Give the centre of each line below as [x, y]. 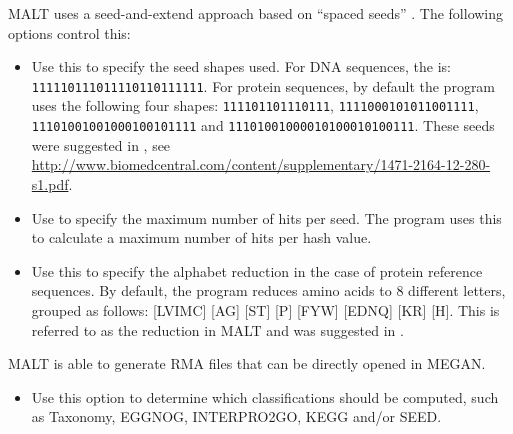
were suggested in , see [101, 144]
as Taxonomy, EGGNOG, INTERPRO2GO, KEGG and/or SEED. [236, 416]
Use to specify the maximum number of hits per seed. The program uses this [266, 217]
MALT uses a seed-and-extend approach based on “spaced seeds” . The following [256, 13]
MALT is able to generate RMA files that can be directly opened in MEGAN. [247, 363]
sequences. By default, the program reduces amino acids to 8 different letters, [268, 290]
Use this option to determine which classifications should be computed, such [265, 396]
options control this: [69, 32]
